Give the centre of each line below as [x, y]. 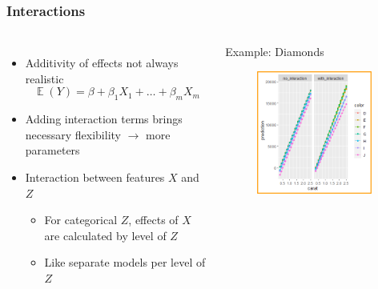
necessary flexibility [73, 134]
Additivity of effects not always [102, 63]
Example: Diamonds [275, 52]
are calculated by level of [105, 235]
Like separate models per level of [125, 262]
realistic [44, 78]
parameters [52, 150]
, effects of [153, 220]
